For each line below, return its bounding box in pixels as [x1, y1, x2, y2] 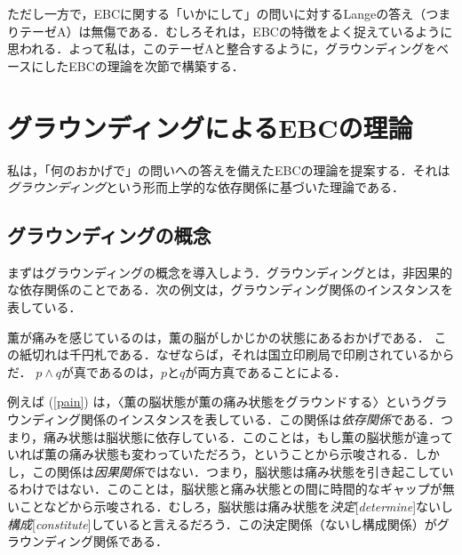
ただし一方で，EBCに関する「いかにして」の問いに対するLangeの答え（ [7, 4, 426, 22]
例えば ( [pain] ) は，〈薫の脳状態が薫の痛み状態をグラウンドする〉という [7, 392, 423, 411]
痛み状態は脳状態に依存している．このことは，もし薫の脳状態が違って [44, 427, 453, 446]
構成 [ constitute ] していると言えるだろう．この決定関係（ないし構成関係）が [7, 514, 437, 533]
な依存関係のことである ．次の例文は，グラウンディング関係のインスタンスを [7, 280, 453, 299]
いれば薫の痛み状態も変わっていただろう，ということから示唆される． [7, 445, 416, 463]
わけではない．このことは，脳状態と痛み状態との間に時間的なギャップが [19, 479, 442, 498]
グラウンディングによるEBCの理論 [7, 109, 413, 145]
